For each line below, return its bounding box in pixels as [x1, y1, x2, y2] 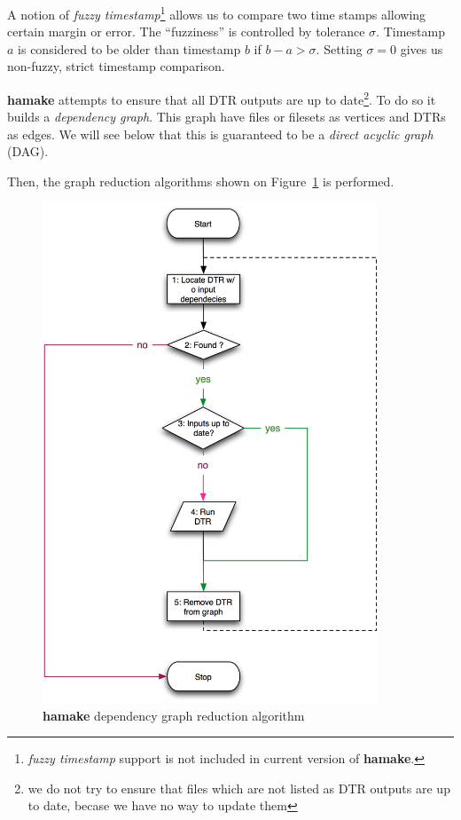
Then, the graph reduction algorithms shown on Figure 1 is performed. [7, 172, 395, 191]
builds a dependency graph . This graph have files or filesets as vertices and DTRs [7, 107, 446, 126]
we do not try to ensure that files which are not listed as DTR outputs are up [27, 778, 450, 797]
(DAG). [7, 142, 49, 161]
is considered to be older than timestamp [18, 39, 241, 58]
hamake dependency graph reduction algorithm [43, 706, 305, 724]
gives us [400, 39, 443, 58]
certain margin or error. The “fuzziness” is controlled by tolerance [7, 22, 365, 41]
